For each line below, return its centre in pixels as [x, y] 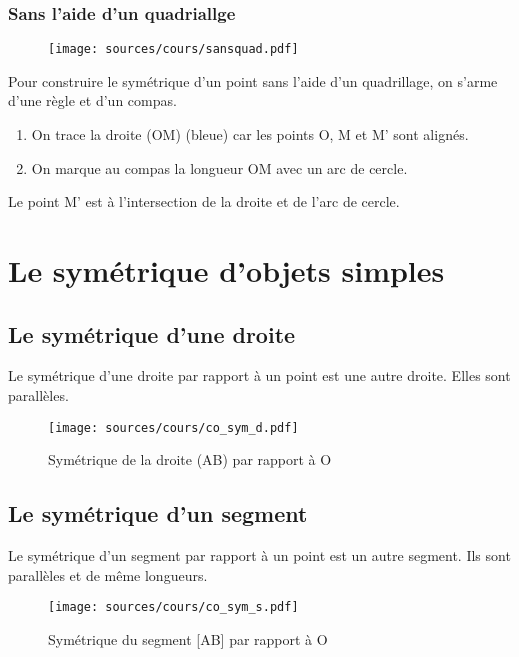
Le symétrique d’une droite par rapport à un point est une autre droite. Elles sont [259, 375]
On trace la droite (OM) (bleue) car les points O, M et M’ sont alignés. [250, 134]
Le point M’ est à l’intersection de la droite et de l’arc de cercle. [204, 201]
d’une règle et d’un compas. [92, 100]
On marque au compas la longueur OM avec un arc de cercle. [219, 167]
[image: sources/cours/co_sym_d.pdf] [173, 427]
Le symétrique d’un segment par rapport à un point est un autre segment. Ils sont [259, 555]
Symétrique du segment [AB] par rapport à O [188, 638]
